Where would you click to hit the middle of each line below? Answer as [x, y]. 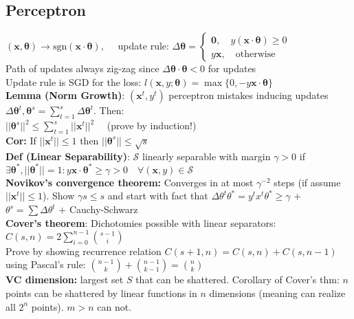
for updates [232, 68]
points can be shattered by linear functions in [101, 293]
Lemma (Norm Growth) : [65, 95]
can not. [114, 306]
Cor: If [21, 140]
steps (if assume [307, 182]
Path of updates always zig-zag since [82, 68]
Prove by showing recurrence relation [84, 251]
